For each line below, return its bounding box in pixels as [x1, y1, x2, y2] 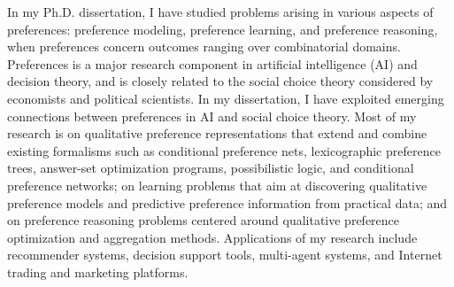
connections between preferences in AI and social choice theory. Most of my [7, 106, 417, 125]
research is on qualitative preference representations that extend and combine [7, 124, 427, 143]
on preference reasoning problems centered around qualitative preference [7, 211, 400, 229]
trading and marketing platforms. [7, 262, 189, 281]
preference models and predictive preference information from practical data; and [7, 193, 448, 212]
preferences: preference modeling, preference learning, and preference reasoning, [7, 19, 438, 38]
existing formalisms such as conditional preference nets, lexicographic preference [7, 141, 441, 159]
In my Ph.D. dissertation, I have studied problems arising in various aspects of [7, 3, 434, 20]
